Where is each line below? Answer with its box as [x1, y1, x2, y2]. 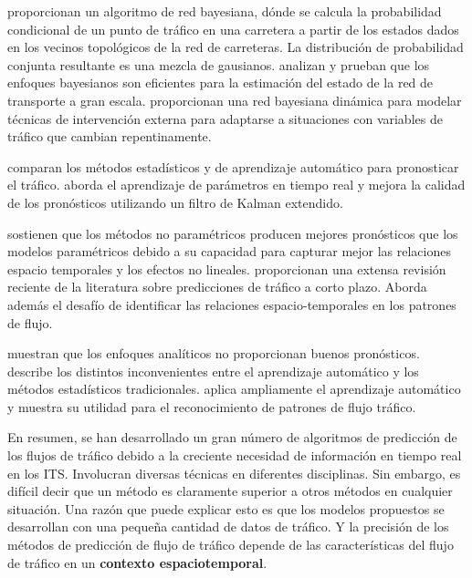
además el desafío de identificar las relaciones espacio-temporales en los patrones [7, 294, 456, 314]
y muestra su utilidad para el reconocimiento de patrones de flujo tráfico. [7, 397, 416, 416]
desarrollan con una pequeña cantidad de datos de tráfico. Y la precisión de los [7, 517, 449, 536]
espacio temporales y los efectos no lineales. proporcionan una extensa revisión [7, 259, 446, 278]
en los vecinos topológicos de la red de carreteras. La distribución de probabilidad [7, 37, 464, 57]
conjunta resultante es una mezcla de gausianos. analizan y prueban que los [7, 55, 430, 74]
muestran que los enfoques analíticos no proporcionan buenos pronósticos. [7, 344, 420, 363]
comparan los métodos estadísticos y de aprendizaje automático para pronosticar [7, 157, 459, 176]
